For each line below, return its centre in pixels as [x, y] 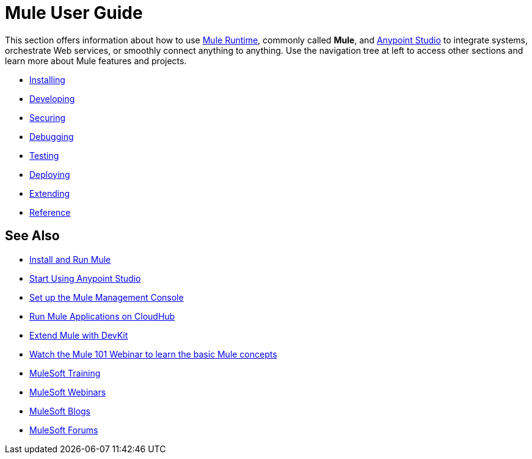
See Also [32, 236]
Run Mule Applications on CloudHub [102, 316]
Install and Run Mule [70, 259]
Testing [44, 155]
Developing [52, 98]
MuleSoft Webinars [68, 392]
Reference [50, 212]
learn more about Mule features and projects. [96, 61]
